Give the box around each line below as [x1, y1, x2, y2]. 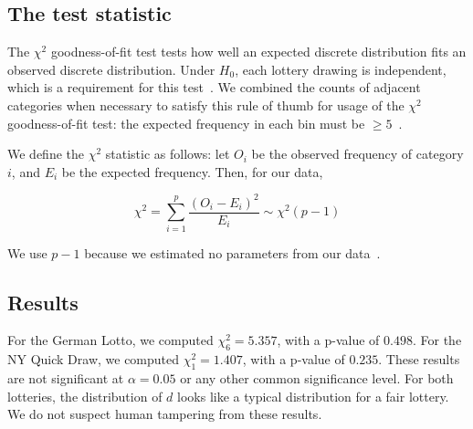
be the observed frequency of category [251, 144, 464, 163]
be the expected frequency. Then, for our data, [61, 162, 323, 181]
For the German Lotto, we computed [7, 330, 214, 350]
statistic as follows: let [105, 144, 230, 163]
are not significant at [7, 369, 124, 388]
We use [7, 243, 47, 262]
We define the [7, 144, 84, 163]
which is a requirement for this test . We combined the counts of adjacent [7, 78, 421, 97]
